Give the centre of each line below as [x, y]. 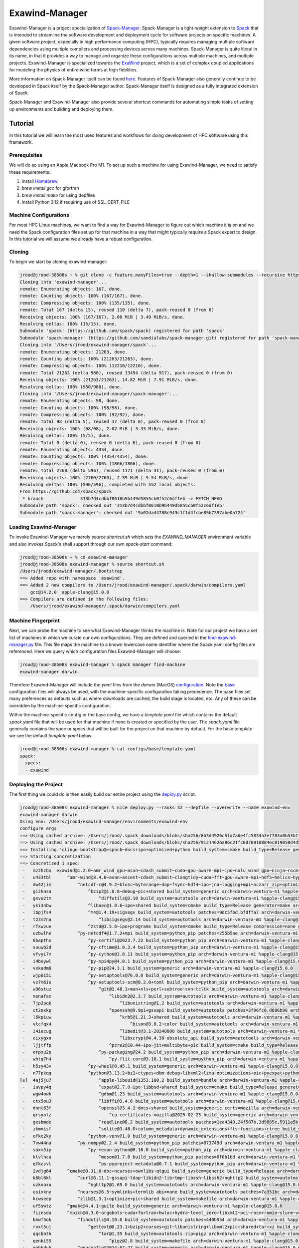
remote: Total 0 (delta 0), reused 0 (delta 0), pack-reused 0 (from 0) [110, 443]
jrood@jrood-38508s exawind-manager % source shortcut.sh [92, 564]
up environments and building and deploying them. [62, 109]
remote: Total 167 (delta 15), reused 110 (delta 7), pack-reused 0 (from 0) [117, 310]
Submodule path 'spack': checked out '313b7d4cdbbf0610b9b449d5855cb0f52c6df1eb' [122, 506]
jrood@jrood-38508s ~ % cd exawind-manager [74, 557]
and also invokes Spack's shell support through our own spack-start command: [91, 544]
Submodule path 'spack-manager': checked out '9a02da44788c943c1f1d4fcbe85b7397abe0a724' [133, 512]
